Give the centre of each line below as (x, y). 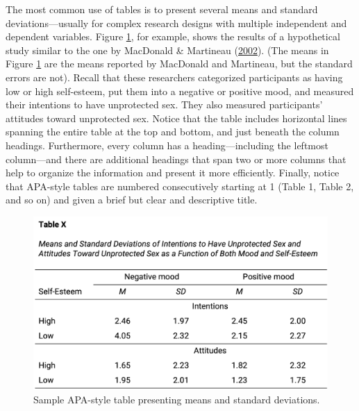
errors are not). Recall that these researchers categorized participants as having (174, 77)
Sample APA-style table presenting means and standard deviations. (177, 400)
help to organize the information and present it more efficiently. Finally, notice (173, 173)
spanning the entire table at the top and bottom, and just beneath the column (173, 132)
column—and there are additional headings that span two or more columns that (176, 159)
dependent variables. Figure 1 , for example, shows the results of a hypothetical (173, 36)
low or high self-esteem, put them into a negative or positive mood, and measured (180, 91)
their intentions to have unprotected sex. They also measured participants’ (164, 104)
